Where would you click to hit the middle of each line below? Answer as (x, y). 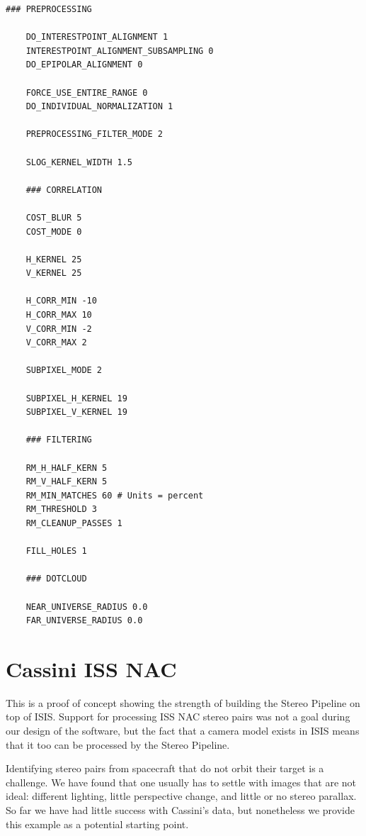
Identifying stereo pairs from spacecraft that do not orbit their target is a (165, 768)
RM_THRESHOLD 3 (61, 509)
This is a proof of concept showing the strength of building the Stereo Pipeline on (183, 702)
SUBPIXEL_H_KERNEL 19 (76, 398)
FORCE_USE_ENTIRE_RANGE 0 (87, 93)
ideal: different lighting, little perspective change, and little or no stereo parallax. (181, 796)
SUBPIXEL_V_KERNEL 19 (76, 412)
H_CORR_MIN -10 (61, 301)
